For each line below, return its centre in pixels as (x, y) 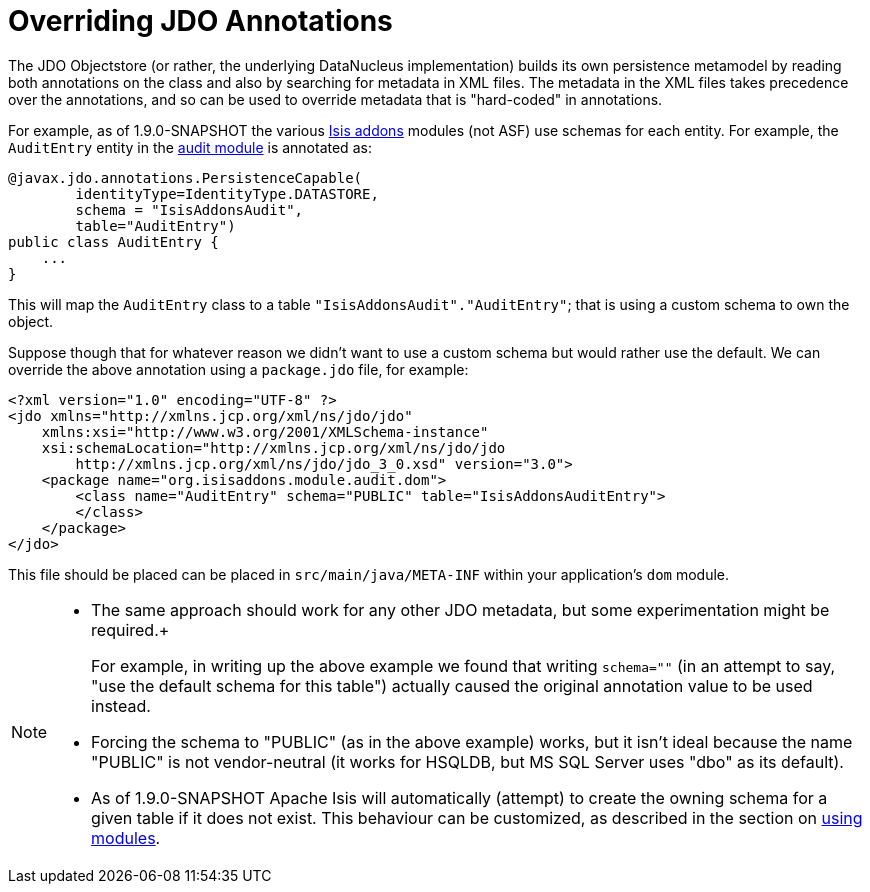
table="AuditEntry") (155, 225)
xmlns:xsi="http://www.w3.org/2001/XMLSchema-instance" (265, 431)
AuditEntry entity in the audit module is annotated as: (190, 147)
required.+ (130, 629)
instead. (121, 705)
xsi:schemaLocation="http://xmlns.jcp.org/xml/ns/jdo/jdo (273, 447)
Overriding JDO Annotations (200, 21)
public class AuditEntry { (113, 241)
